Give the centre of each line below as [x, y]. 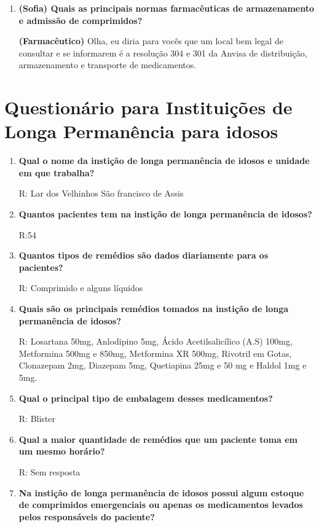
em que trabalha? [57, 172]
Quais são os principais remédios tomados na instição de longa [154, 309]
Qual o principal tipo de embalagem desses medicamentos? [146, 398]
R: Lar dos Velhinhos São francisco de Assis [101, 193]
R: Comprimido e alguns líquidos [81, 288]
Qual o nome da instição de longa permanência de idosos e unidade [164, 161]
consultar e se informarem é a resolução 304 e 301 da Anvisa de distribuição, [163, 53]
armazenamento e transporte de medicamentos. [108, 65]
